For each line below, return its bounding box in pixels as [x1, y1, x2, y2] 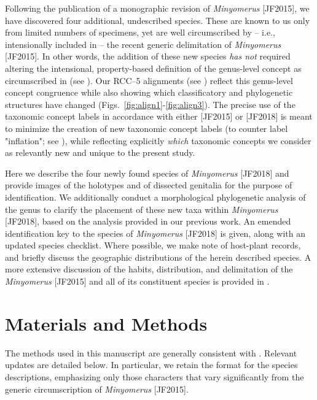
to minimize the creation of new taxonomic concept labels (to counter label [5, 121, 288, 134]
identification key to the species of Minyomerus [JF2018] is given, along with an [5, 226, 305, 239]
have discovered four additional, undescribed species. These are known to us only [5, 13, 310, 26]
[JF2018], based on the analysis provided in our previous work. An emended [5, 215, 291, 228]
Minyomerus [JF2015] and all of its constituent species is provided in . [5, 275, 270, 288]
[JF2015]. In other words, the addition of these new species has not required [5, 50, 291, 63]
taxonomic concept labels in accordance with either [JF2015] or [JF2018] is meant [5, 110, 313, 123]
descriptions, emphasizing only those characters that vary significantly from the [5, 370, 304, 383]
